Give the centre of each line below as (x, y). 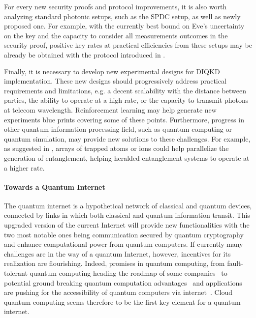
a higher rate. (24, 167)
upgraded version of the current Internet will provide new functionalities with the (127, 225)
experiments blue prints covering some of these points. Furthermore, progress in (124, 119)
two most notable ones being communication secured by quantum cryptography (124, 234)
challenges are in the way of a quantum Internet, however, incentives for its (117, 253)
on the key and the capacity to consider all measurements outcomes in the (116, 35)
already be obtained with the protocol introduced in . (85, 54)
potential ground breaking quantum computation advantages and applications (123, 282)
